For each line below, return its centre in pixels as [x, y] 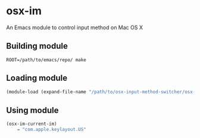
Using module [32, 110]
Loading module [37, 78]
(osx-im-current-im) [32, 124]
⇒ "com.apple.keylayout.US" [51, 130]
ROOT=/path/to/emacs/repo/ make [46, 60]
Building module [37, 46]
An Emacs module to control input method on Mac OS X [74, 27]
